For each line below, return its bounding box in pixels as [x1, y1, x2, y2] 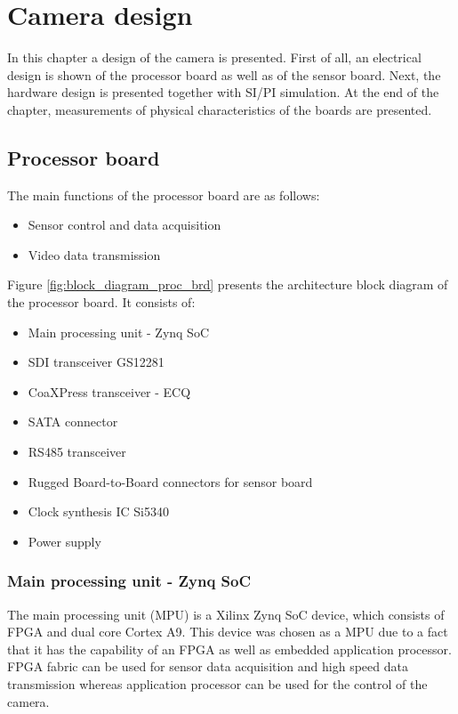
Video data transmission [28, 245, 161, 264]
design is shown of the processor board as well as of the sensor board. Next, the [7, 65, 441, 84]
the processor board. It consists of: [7, 293, 196, 312]
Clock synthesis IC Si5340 [28, 502, 169, 521]
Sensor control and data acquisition [28, 215, 221, 234]
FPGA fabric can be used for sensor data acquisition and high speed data [7, 657, 408, 676]
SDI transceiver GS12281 [28, 353, 165, 371]
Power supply [28, 531, 101, 550]
